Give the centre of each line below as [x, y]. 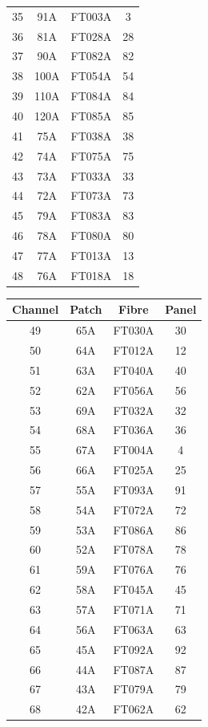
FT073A [91, 195]
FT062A [134, 709]
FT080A [91, 236]
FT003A [91, 16]
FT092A [134, 649]
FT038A [91, 135]
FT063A [134, 629]
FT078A [134, 549]
